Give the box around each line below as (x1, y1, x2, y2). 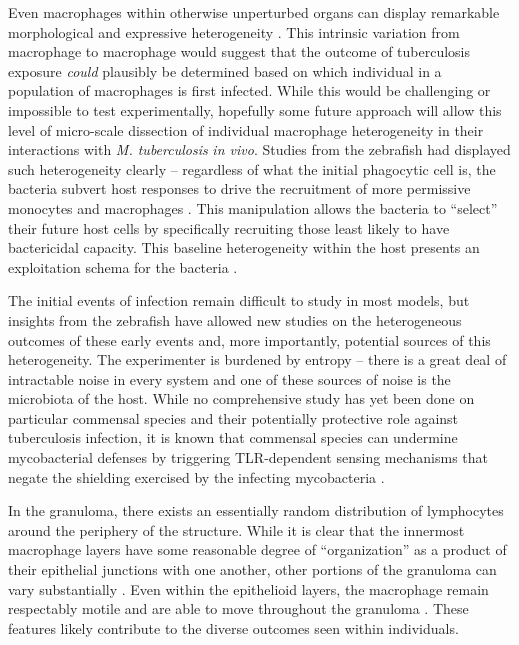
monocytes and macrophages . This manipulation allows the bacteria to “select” (8, 197, 498, 218)
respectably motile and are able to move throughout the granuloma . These (8, 598, 469, 619)
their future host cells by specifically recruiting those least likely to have (8, 217, 450, 238)
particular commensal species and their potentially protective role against (8, 407, 459, 428)
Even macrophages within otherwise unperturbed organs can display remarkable (8, 2, 500, 22)
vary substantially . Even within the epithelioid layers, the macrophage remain (8, 578, 489, 599)
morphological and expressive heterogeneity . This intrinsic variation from (8, 21, 460, 42)
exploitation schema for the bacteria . (8, 256, 238, 277)
